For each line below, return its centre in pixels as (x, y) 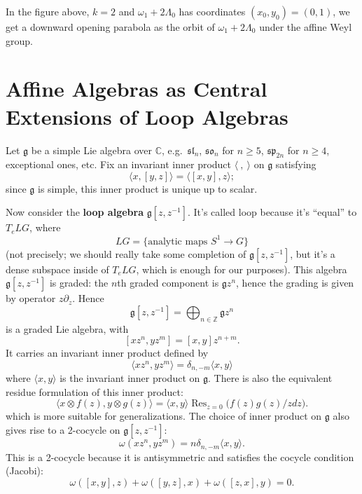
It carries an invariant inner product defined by (107, 353)
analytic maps (178, 241)
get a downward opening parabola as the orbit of (110, 27)
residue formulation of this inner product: (95, 391)
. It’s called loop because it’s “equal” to (272, 212)
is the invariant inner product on (130, 378)
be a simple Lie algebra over (92, 150)
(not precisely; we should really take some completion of (126, 253)
